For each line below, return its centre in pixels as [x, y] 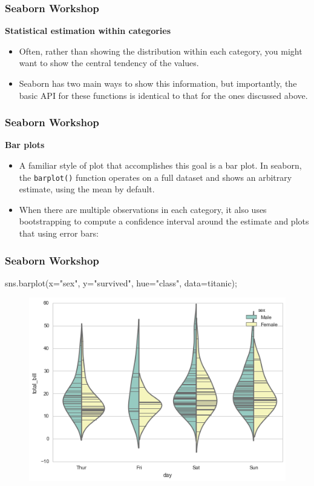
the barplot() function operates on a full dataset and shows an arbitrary [155, 177]
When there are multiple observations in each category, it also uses [143, 209]
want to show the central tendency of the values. [109, 63]
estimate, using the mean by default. [87, 189]
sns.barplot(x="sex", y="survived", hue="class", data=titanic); [121, 282]
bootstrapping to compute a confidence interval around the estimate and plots [164, 221]
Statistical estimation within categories [88, 31]
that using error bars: [59, 233]
